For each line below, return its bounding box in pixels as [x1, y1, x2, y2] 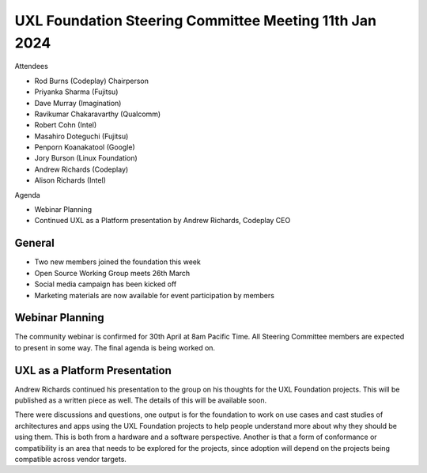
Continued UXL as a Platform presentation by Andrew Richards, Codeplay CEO [34, 216, 291, 225]
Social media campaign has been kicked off [34, 279, 177, 289]
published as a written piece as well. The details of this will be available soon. [14, 395, 267, 405]
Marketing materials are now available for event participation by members [34, 290, 274, 300]
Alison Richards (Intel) [34, 176, 107, 185]
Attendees [14, 62, 49, 71]
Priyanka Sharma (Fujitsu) [34, 87, 119, 96]
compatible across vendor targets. [14, 455, 127, 464]
